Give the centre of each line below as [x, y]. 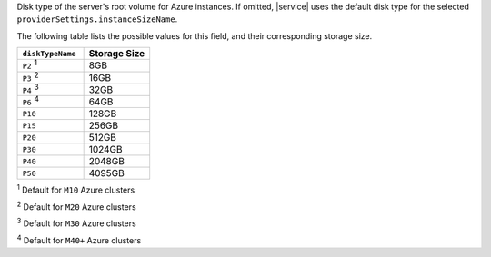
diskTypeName [49, 53]
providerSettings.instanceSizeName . [97, 19]
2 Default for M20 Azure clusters [76, 206]
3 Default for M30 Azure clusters [76, 222]
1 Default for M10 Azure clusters [76, 189]
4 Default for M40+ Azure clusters [79, 239]
